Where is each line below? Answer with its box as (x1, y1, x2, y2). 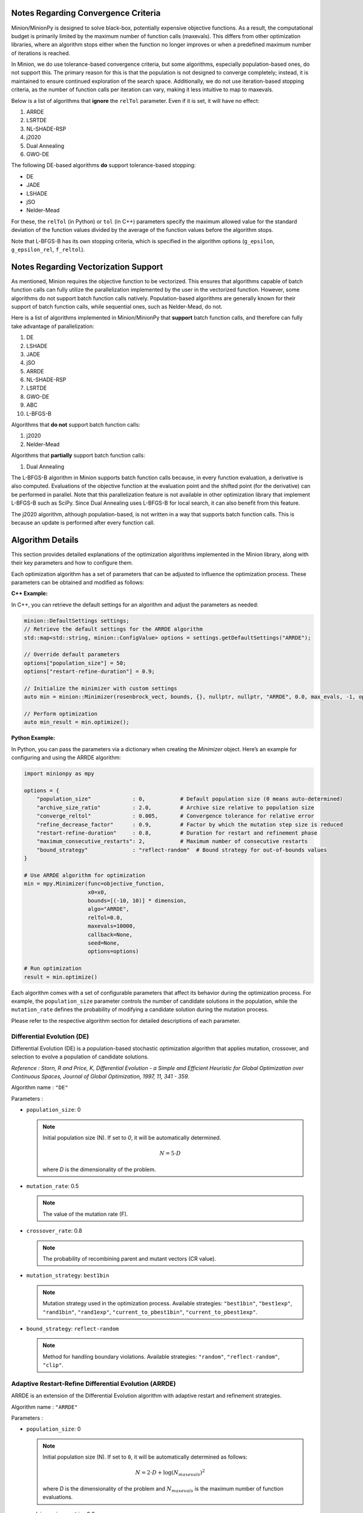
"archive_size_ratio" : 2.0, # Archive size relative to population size (36, 804, 315, 811)
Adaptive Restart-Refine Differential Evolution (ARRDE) (11, 1379, 176, 1388)
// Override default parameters (24, 651, 120, 658)
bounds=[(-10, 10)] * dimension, (88, 898, 187, 904)
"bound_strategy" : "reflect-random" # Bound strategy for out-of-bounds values (36, 846, 327, 853)
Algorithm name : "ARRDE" (11, 1403, 78, 1410)
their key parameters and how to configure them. (11, 559, 133, 566)
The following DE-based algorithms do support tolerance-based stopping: (11, 162, 196, 169)
